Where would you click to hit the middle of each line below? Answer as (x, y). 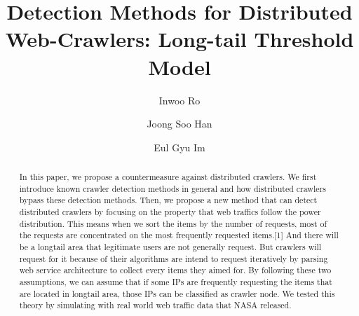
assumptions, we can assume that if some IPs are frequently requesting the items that (176, 281)
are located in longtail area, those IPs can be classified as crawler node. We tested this (177, 293)
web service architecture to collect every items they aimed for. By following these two (175, 270)
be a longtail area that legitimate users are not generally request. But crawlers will (170, 247)
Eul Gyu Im (179, 147)
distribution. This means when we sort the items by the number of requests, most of (173, 223)
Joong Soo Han (179, 124)
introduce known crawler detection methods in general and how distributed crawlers (172, 188)
